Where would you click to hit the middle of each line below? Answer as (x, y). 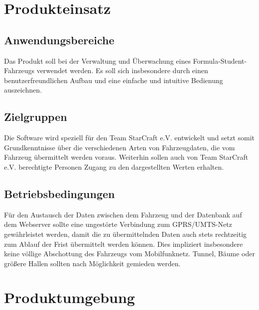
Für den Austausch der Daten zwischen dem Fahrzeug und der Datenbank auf (123, 214)
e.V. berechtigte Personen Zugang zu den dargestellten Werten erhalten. (114, 166)
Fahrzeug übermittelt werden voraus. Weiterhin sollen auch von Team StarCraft (126, 157)
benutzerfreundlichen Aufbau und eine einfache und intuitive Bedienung (114, 80)
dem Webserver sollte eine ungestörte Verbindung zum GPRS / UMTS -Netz (118, 224)
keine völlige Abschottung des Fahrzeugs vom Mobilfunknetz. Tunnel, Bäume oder (129, 254)
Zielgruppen (36, 117)
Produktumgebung (69, 297)
